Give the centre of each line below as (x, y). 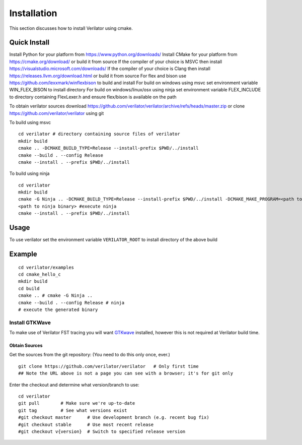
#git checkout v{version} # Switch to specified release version (102, 431)
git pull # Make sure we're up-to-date (77, 403)
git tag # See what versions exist (73, 410)
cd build (29, 288)
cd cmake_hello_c (40, 274)
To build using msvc (30, 122)
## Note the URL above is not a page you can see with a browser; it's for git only (126, 373)
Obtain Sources (26, 346)
